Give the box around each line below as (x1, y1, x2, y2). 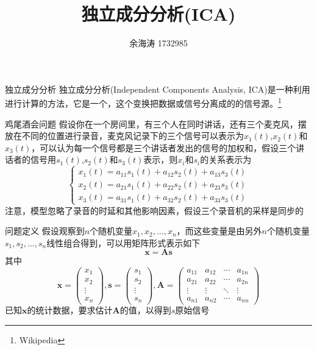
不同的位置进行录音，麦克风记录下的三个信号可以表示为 (21, 129, 244, 142)
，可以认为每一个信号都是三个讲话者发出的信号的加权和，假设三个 (31, 141, 296, 154)
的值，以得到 (119, 304, 171, 316)
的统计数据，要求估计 (27, 304, 113, 316)
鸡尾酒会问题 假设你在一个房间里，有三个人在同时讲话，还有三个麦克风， (5, 117, 298, 130)
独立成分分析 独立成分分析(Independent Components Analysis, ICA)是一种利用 (5, 82, 310, 95)
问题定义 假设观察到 (5, 224, 85, 237)
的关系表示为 (200, 153, 252, 166)
